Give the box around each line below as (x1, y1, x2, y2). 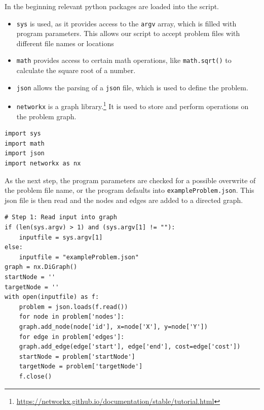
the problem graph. (16, 111, 77, 121)
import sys (5, 130, 41, 138)
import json (5, 150, 45, 157)
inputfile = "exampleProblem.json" (19, 253, 139, 261)
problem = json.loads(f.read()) (19, 303, 128, 311)
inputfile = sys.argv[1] (19, 233, 103, 241)
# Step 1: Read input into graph (5, 214, 117, 221)
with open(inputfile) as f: (5, 293, 99, 301)
